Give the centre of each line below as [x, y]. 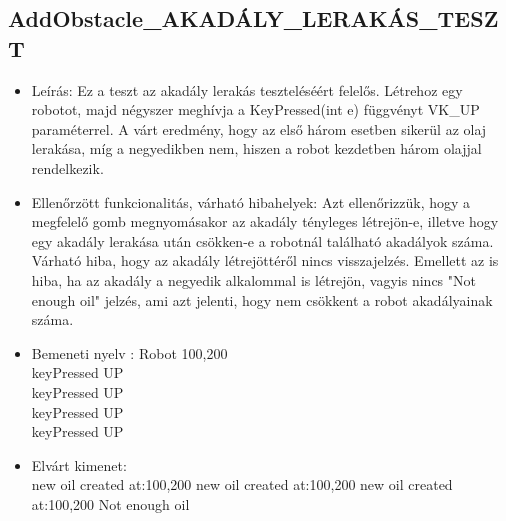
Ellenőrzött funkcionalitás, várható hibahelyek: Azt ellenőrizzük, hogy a [251, 201]
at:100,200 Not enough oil [110, 503]
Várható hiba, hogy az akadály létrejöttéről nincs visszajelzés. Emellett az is [265, 260]
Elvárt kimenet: [79, 464]
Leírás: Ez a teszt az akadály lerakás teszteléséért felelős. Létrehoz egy [247, 89]
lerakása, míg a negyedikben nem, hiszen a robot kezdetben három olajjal [256, 148]
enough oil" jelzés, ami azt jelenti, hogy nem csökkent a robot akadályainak [262, 299]
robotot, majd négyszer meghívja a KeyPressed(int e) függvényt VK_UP [255, 109]
